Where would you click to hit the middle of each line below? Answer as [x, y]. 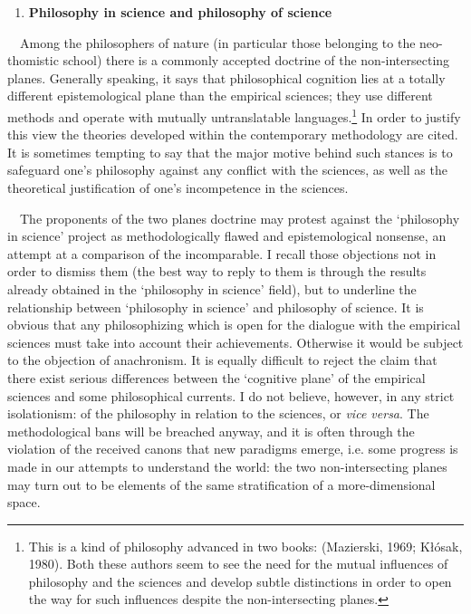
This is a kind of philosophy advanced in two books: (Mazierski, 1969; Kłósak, [245, 546]
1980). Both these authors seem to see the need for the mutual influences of [238, 564]
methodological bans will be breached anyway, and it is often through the [211, 431]
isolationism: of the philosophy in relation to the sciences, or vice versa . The [218, 413]
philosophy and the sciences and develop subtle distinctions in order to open [240, 581]
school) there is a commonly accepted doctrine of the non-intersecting [256, 60]
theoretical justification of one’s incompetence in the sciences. [178, 187]
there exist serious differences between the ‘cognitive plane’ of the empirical [216, 377]
